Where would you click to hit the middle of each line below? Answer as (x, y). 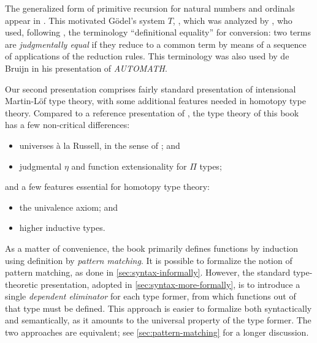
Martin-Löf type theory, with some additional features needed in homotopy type (155, 101)
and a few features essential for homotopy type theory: (108, 187)
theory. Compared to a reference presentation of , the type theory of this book (152, 112)
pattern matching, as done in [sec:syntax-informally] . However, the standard (148, 272)
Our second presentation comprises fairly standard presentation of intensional (151, 89)
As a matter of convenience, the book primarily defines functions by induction (151, 248)
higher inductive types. (62, 228)
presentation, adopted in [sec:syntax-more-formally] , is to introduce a (170, 284)
